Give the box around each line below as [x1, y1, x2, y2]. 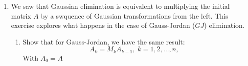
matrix [11, 10, 31, 21]
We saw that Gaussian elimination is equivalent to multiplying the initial [11, 1, 230, 11]
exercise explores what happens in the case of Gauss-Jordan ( [11, 20, 195, 30]
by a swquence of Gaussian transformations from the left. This [41, 10, 228, 21]
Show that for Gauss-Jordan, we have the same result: [23, 36, 185, 46]
